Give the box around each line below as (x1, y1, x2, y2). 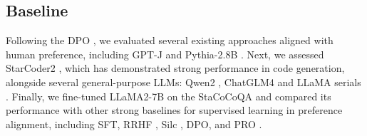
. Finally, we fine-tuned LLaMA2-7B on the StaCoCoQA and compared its (6, 88, 331, 103)
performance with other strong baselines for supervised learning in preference (6, 103, 343, 117)
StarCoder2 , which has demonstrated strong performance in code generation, (6, 61, 345, 75)
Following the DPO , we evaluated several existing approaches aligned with (6, 33, 334, 48)
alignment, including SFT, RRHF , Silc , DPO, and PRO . (6, 116, 262, 131)
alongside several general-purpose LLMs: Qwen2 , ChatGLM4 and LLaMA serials (6, 74, 361, 89)
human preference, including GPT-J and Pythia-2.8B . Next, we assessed (6, 46, 324, 61)
